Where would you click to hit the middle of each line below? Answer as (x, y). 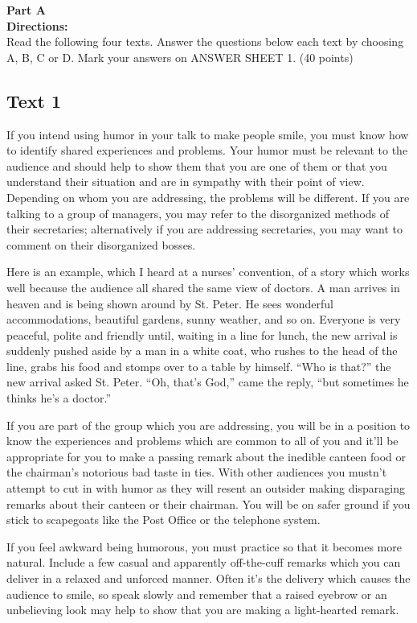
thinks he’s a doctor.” (59, 398)
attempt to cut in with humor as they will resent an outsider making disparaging (206, 488)
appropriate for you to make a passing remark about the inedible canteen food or (206, 456)
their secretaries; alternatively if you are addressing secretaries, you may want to (205, 229)
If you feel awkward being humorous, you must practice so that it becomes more (204, 546)
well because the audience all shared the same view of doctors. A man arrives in (203, 287)
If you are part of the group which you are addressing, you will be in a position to (208, 425)
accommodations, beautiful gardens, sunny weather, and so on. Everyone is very (204, 319)
